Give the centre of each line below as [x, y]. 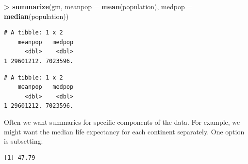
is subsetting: [24, 141]
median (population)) [36, 16]
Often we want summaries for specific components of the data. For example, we [122, 122]
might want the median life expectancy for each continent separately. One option [124, 131]
